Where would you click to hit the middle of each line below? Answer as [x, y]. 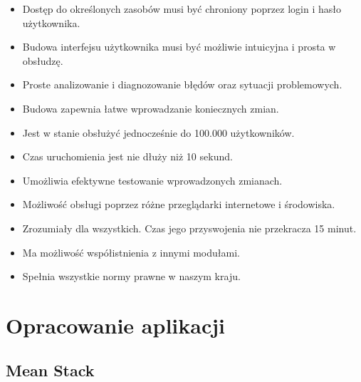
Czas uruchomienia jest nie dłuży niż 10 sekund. [127, 156]
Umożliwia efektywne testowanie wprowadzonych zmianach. [152, 180]
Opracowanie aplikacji [115, 325]
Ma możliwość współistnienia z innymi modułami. [131, 252]
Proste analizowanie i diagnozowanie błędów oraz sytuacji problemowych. [182, 84]
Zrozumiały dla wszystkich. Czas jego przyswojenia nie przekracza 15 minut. [189, 228]
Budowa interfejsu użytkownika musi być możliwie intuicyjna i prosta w [179, 47]
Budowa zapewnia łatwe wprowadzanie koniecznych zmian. [151, 108]
